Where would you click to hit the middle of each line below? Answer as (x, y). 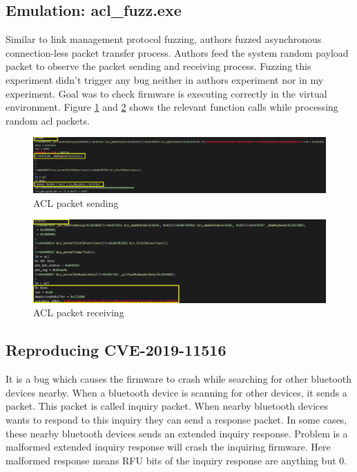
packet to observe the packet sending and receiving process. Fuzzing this (158, 66)
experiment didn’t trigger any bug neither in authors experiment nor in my (165, 79)
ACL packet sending (76, 202)
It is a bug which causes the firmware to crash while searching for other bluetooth (179, 379)
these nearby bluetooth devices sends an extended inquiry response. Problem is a (177, 433)
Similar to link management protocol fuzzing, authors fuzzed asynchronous (164, 39)
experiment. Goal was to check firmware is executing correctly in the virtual (166, 93)
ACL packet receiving (79, 312)
